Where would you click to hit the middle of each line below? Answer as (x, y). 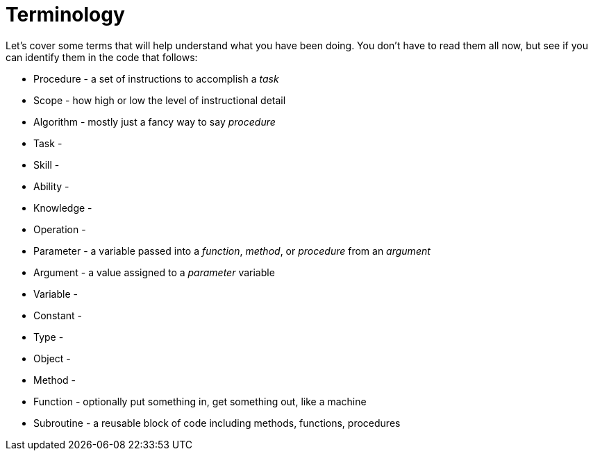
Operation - (60, 229)
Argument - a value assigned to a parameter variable (154, 272)
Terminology (65, 15)
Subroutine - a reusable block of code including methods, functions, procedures (217, 423)
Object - (52, 358)
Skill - (47, 164)
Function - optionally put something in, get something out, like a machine (200, 401)
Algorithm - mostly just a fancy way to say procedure (154, 121)
